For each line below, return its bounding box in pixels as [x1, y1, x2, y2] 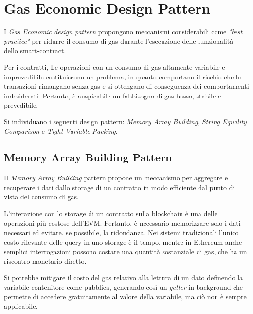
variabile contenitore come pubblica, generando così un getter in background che [4, 282, 243, 292]
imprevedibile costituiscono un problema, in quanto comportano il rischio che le [4, 71, 241, 81]
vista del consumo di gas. [4, 192, 79, 202]
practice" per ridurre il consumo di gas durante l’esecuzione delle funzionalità [4, 36, 234, 46]
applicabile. [4, 301, 38, 311]
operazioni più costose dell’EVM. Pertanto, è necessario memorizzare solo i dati [4, 217, 241, 228]
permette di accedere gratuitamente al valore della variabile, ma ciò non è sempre [4, 291, 247, 301]
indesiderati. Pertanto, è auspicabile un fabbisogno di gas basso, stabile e [4, 90, 221, 100]
